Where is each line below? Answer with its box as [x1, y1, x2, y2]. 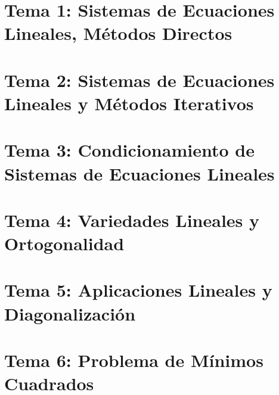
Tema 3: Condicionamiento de [4, 138, 255, 162]
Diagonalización [4, 301, 136, 325]
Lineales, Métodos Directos [4, 21, 232, 45]
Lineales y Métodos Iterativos [4, 91, 254, 115]
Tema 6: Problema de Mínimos [4, 348, 263, 372]
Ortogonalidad [4, 231, 125, 256]
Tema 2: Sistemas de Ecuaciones [4, 67, 275, 92]
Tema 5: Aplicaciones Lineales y [4, 278, 272, 302]
